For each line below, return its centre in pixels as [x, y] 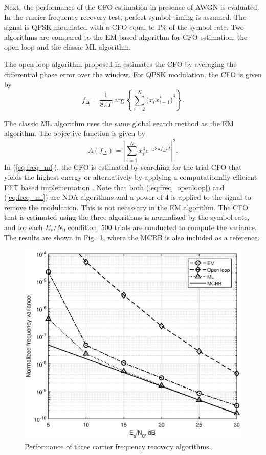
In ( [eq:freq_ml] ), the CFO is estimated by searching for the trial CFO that [123, 167]
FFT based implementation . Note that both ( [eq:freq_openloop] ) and [114, 187]
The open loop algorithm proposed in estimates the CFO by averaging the [120, 64]
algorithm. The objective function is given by [75, 133]
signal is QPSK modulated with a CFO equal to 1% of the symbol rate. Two [124, 27]
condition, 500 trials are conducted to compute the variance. [162, 227]
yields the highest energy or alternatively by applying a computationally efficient [131, 177]
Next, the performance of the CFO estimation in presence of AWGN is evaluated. [132, 7]
